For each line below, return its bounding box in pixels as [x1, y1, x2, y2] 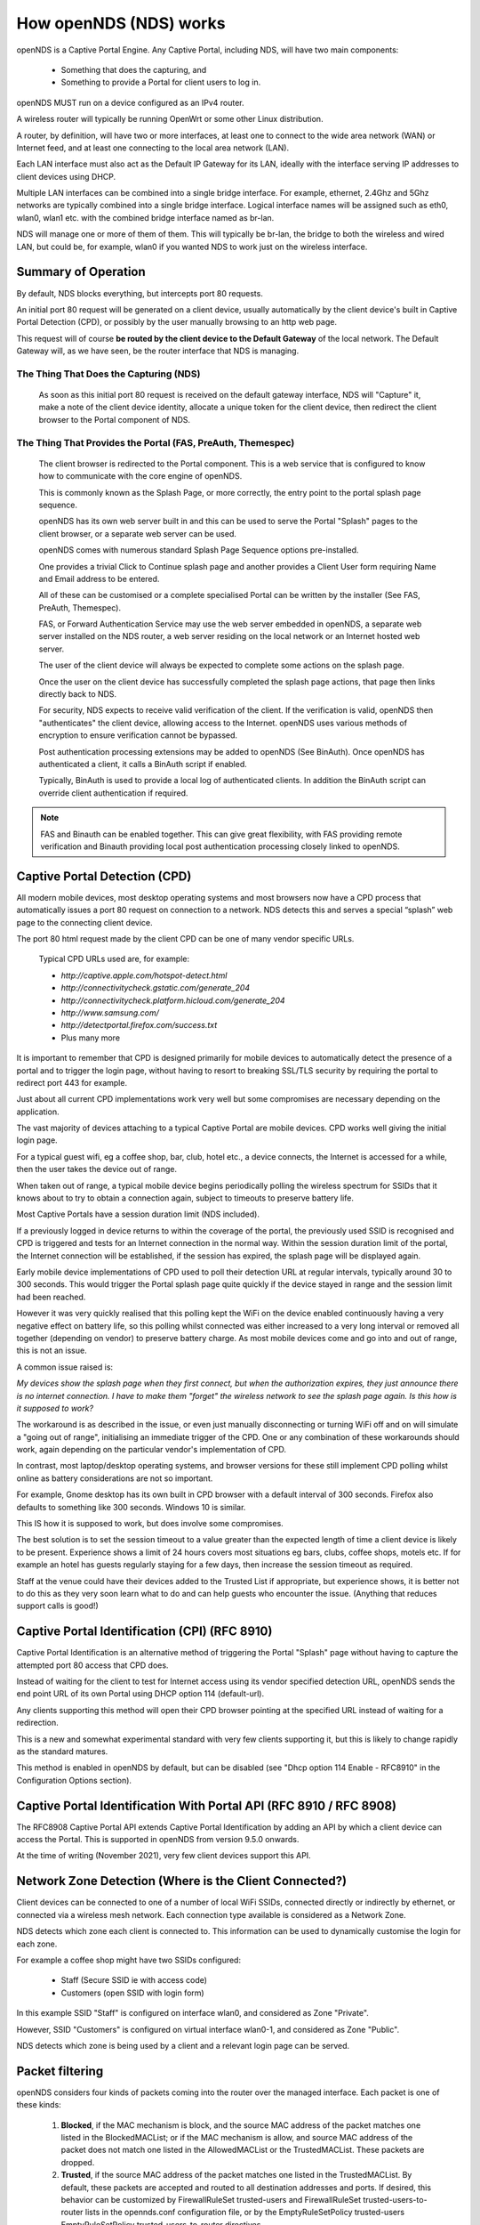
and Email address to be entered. [38, 573, 160, 584]
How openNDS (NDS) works [16, 13, 226, 33]
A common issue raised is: [16, 1362, 114, 1372]
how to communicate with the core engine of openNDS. [38, 471, 243, 481]
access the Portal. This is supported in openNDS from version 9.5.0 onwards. [16, 1834, 300, 1845]
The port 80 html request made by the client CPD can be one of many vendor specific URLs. [16, 934, 355, 944]
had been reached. [16, 1291, 86, 1302]
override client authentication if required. [38, 788, 188, 798]
